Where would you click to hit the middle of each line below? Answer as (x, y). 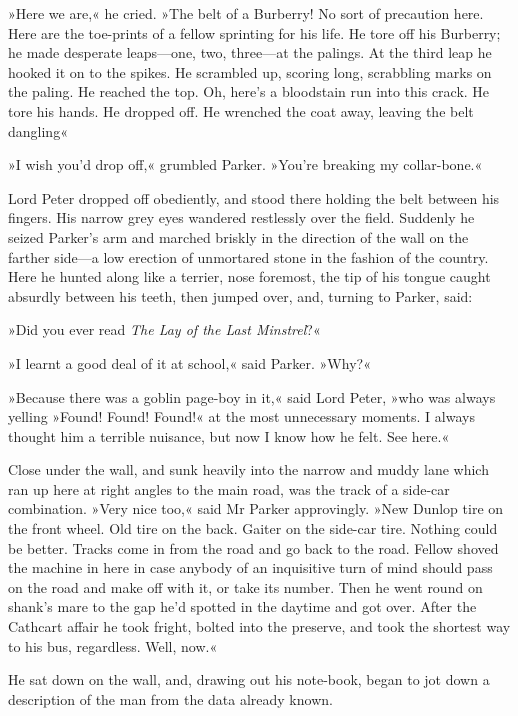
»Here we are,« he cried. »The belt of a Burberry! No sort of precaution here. (246, 13)
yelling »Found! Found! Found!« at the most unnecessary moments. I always (241, 416)
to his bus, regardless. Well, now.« (113, 645)
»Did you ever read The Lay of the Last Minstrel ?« (164, 329)
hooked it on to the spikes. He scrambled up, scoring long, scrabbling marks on (250, 71)
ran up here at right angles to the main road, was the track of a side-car (229, 488)
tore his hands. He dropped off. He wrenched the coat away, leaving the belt (241, 110)
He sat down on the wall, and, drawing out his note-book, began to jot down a (249, 679)
